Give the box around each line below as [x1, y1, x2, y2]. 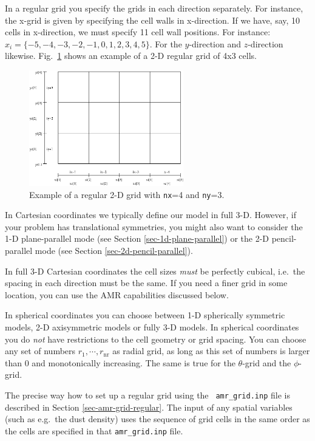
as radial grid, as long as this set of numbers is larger [112, 344, 310, 357]
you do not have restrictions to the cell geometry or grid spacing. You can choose [5, 332, 307, 345]
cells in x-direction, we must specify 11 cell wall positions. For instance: [5, 26, 271, 38]
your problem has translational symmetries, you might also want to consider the [5, 220, 303, 233]
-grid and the [242, 356, 291, 369]
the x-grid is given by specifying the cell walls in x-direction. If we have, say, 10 [5, 13, 300, 26]
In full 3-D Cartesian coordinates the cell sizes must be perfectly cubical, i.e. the [5, 264, 305, 277]
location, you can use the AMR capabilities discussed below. [5, 288, 229, 301]
